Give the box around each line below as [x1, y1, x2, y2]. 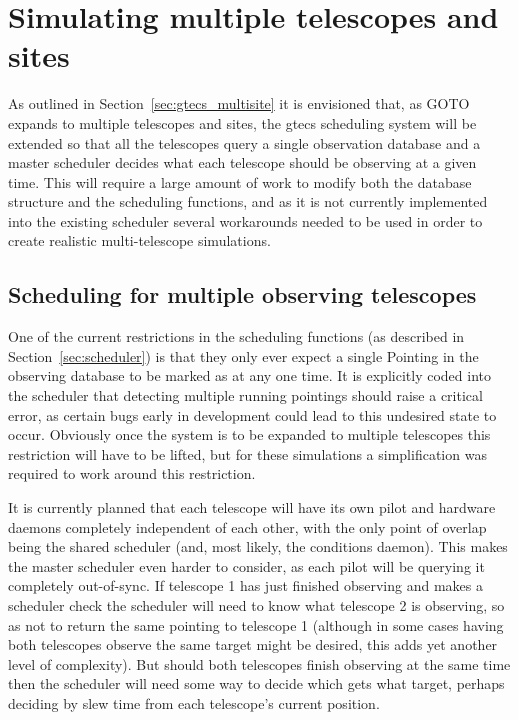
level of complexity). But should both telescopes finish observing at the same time [8, 653, 511, 674]
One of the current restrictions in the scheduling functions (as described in [8, 326, 465, 347]
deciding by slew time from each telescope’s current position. [8, 692, 380, 713]
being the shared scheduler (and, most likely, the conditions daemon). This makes [8, 536, 508, 557]
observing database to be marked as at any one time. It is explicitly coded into [8, 365, 491, 386]
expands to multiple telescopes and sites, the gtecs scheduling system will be [8, 112, 477, 133]
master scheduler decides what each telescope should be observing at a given [8, 152, 477, 173]
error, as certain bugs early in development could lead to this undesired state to [8, 404, 497, 425]
